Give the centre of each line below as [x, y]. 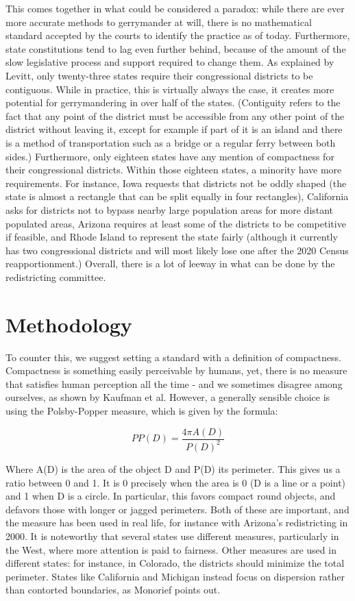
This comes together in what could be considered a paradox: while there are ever [175, 8]
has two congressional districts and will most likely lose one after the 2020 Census [177, 250]
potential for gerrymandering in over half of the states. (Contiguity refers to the [173, 102]
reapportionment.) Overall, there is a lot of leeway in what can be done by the [170, 263]
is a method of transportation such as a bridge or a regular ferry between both [171, 142]
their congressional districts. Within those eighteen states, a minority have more [174, 170]
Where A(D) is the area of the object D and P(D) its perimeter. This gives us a [173, 468]
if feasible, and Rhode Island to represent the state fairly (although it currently [172, 237]
